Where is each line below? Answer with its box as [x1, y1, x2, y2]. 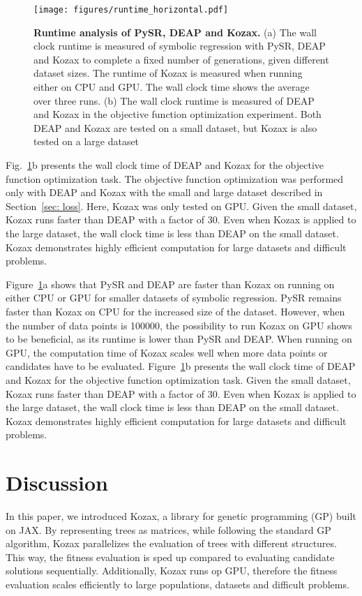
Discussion [6, 468, 108, 497]
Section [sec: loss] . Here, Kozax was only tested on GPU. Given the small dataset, [6, 198, 357, 213]
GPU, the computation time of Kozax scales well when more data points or [6, 345, 328, 359]
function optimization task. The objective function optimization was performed [6, 171, 344, 186]
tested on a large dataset [33, 134, 139, 149]
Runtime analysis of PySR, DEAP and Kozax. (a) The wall [33, 24, 317, 39]
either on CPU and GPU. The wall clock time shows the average [33, 80, 310, 94]
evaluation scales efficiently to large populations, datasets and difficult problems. [6, 576, 349, 591]
